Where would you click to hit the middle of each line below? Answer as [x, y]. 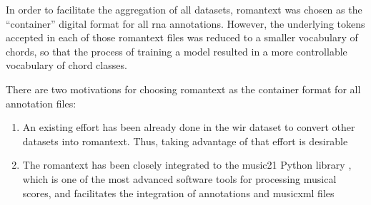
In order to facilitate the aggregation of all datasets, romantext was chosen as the [184, 9]
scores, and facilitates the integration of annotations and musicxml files [178, 193]
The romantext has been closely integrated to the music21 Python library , [187, 165]
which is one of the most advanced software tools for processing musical [179, 178]
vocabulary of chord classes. [66, 65]
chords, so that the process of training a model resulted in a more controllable [177, 51]
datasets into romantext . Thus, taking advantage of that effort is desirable [185, 141]
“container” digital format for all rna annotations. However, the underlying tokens [185, 23]
